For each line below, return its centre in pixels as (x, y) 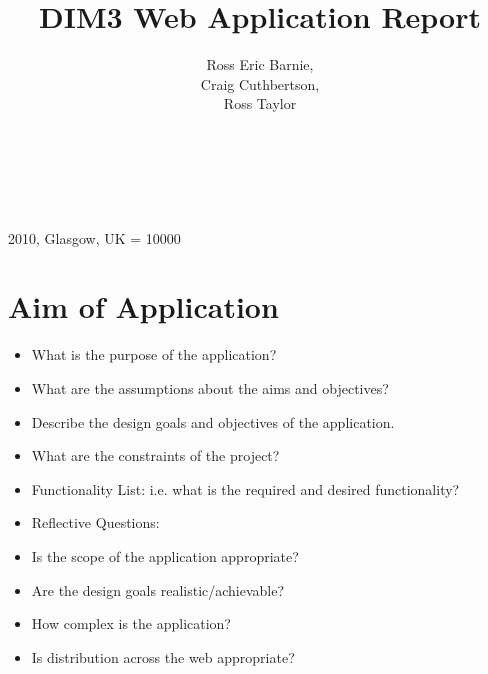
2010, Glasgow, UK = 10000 (94, 237)
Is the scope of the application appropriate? (165, 555)
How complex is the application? (131, 623)
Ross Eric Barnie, (260, 64)
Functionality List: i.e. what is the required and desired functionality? (245, 488)
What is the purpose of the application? (154, 354)
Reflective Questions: (95, 522)
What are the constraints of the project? (155, 455)
